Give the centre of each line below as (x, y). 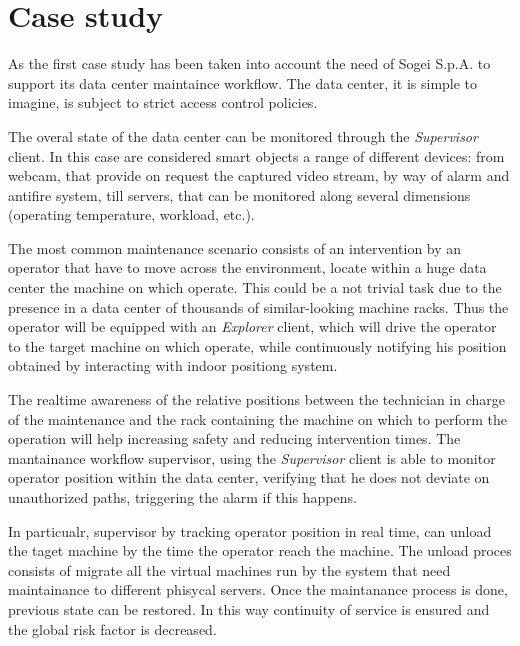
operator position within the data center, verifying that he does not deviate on (249, 477)
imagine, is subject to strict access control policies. (163, 102)
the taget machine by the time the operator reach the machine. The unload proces (260, 550)
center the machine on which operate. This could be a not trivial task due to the (255, 287)
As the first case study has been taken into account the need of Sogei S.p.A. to (249, 63)
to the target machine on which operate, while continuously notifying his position (257, 345)
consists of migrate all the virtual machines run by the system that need (229, 569)
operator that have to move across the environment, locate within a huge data (247, 267)
